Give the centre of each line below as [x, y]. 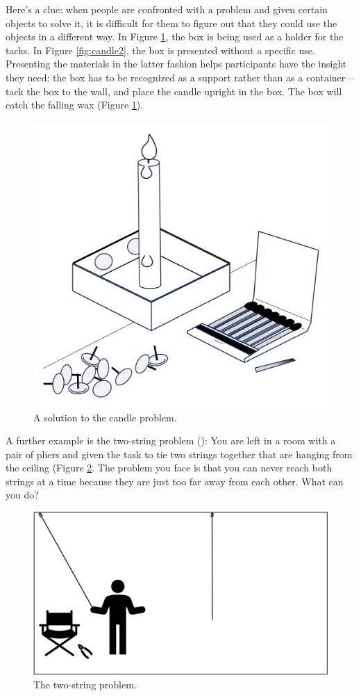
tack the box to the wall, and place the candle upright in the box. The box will [174, 91]
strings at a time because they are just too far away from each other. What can [175, 481]
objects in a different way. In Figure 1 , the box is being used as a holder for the [175, 37]
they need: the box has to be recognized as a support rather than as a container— [180, 77]
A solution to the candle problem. [105, 417]
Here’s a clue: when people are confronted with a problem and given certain [167, 9]
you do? [22, 495]
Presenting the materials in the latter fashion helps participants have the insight [176, 64]
